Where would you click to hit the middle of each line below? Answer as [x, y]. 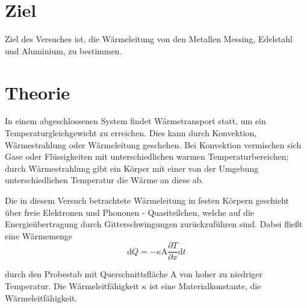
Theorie [38, 92]
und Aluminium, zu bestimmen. [64, 50]
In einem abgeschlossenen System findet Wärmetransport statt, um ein [135, 121]
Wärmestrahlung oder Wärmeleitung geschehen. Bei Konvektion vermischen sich [153, 144]
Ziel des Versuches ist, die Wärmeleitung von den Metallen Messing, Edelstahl [149, 39]
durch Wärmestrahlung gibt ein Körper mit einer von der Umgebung [132, 168]
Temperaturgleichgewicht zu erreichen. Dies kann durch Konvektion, [131, 133]
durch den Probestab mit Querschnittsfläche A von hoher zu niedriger [134, 274]
